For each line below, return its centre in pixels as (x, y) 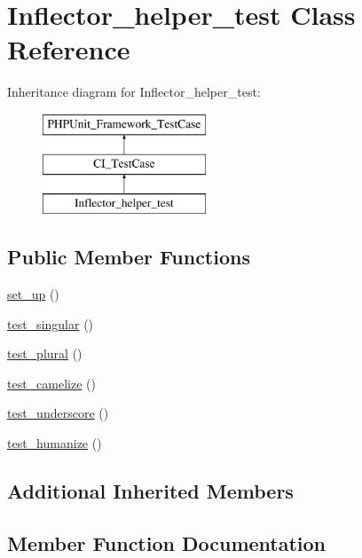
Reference (69, 49)
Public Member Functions (129, 257)
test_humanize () (55, 443)
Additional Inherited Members (150, 491)
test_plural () (45, 354)
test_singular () (51, 323)
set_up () (33, 294)
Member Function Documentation (167, 542)
